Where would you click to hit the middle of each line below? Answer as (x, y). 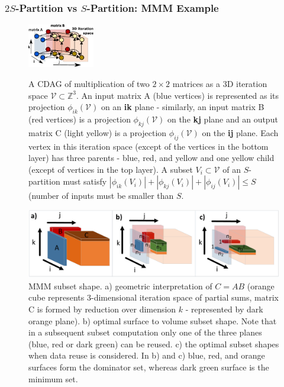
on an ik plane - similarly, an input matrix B (183, 107)
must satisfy (85, 181)
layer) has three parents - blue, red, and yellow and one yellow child (151, 158)
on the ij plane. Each (240, 132)
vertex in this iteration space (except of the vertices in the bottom (149, 146)
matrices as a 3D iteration (220, 83)
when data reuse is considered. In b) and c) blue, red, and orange (147, 355)
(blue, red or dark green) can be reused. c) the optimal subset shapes (154, 344)
